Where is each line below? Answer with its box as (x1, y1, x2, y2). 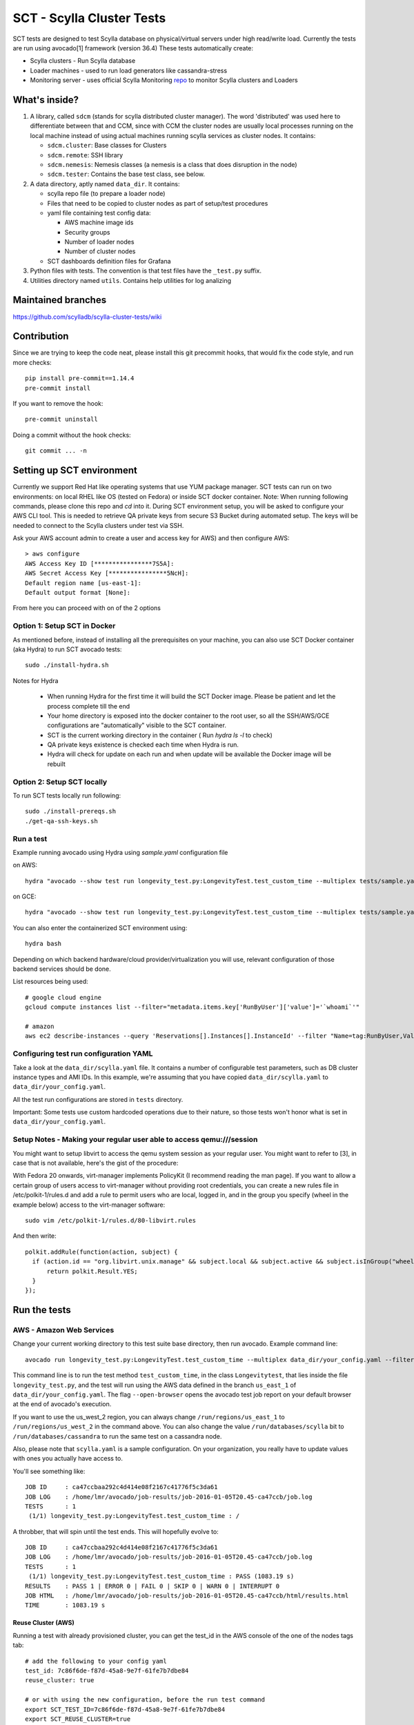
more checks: (12, 358, 52, 366)
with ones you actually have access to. (12, 1455, 124, 1463)
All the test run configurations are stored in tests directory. (12, 1095, 184, 1103)
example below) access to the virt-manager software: (12, 1201, 166, 1209)
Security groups (64, 228, 110, 236)
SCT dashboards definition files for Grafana (47, 257, 172, 265)
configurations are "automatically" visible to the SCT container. (47, 721, 227, 729)
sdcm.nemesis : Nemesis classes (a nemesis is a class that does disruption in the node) (47, 160, 297, 168)
